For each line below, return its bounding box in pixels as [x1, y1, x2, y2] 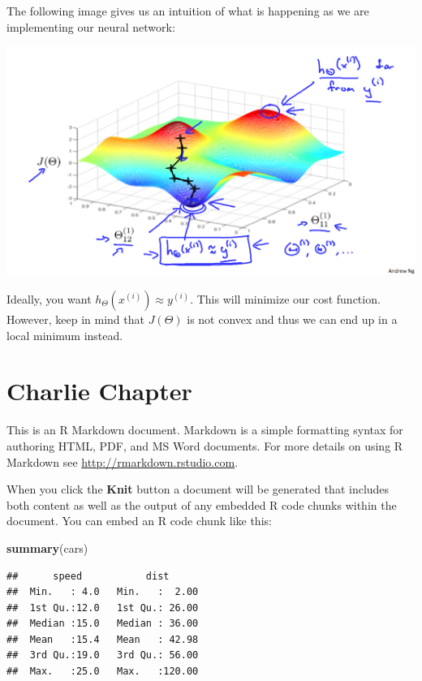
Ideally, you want [6, 291, 92, 308]
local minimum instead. [6, 326, 123, 343]
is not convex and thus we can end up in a [187, 311, 398, 328]
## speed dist [6, 570, 170, 582]
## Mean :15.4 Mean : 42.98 [6, 633, 199, 645]
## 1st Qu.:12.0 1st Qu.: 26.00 [6, 601, 199, 614]
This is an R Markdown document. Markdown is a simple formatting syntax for [6, 421, 403, 438]
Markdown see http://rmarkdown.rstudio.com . [6, 453, 239, 470]
